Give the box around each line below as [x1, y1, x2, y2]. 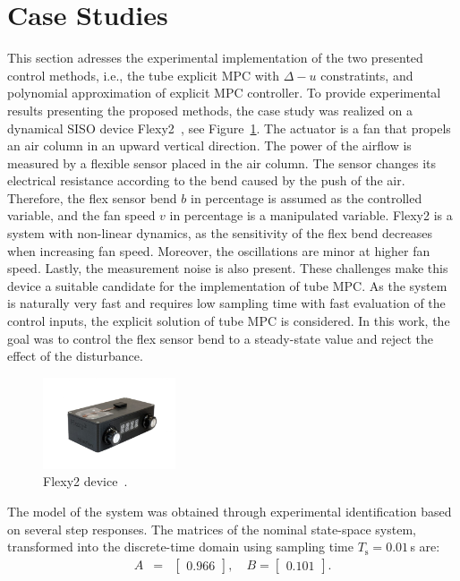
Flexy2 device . [43, 472, 128, 491]
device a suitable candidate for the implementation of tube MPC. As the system [7, 276, 447, 295]
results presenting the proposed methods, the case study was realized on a [7, 100, 413, 119]
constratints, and [320, 65, 413, 84]
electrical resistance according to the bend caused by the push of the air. [7, 171, 405, 190]
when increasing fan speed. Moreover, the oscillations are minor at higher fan [7, 241, 430, 260]
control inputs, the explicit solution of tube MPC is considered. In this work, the [7, 312, 450, 330]
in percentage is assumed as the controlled [191, 188, 422, 207]
